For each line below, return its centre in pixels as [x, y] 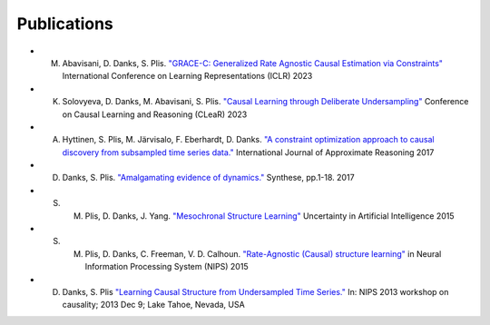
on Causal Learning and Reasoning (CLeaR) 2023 [155, 114]
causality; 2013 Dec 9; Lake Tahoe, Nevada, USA [153, 305]
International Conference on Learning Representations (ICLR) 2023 [187, 76]
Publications [65, 24]
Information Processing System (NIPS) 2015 [167, 267]
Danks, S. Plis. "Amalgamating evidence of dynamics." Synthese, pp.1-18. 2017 [208, 178]
